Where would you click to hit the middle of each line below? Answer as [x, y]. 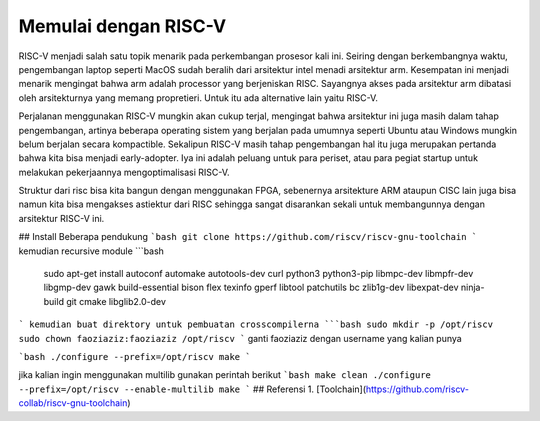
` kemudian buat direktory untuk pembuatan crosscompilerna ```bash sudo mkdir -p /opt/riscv [256, 324]
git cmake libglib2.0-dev [116, 301]
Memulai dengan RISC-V [122, 26]
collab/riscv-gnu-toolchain [73, 403]
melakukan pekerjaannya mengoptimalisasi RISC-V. [124, 172]
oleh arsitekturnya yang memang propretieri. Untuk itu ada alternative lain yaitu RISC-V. [198, 97]
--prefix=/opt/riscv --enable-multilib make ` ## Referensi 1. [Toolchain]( [192, 389]
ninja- [472, 287]
